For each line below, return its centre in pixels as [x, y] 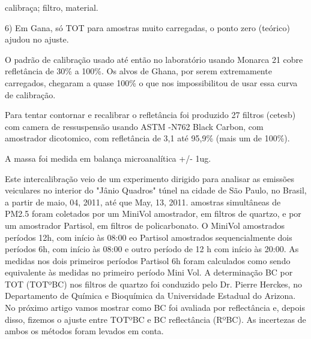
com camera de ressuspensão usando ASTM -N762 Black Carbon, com [134, 126]
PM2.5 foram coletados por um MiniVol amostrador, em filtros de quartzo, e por [153, 214]
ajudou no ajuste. [37, 39]
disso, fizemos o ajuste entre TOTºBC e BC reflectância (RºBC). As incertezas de [155, 319]
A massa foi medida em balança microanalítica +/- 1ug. [108, 158]
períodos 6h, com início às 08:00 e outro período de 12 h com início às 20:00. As [152, 249]
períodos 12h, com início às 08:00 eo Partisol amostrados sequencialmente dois [149, 237]
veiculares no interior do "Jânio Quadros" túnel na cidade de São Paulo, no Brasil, [156, 190]
